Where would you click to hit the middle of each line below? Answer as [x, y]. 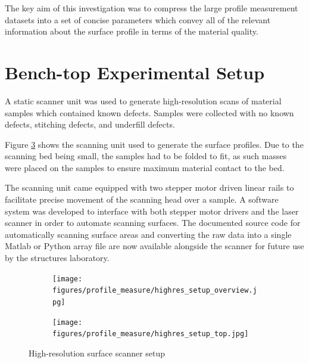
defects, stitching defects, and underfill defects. [90, 124]
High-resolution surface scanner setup [97, 353]
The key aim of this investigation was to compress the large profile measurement [152, 8]
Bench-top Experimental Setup [135, 72]
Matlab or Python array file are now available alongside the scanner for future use [154, 246]
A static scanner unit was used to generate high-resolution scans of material [143, 100]
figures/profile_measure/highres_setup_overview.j [155, 291]
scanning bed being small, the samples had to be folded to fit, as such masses [146, 156]
